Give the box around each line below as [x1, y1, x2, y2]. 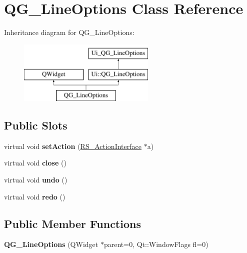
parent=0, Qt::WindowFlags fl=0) [103, 239, 208, 249]
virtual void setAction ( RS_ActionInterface [4, 140, 141, 151]
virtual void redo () [4, 191, 65, 201]
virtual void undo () [4, 174, 67, 185]
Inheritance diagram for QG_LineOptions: [4, 27, 134, 37]
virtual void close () [4, 157, 66, 168]
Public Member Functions [4, 215, 141, 231]
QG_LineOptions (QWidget [4, 239, 98, 249]
